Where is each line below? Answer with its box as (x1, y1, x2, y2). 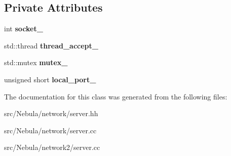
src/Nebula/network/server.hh (4, 108, 98, 119)
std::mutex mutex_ (4, 57, 68, 68)
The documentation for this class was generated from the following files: (4, 91, 227, 101)
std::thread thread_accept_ (4, 40, 98, 50)
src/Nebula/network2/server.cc (4, 142, 100, 152)
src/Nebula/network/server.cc (4, 125, 97, 135)
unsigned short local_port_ (4, 74, 96, 84)
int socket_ (4, 23, 43, 34)
